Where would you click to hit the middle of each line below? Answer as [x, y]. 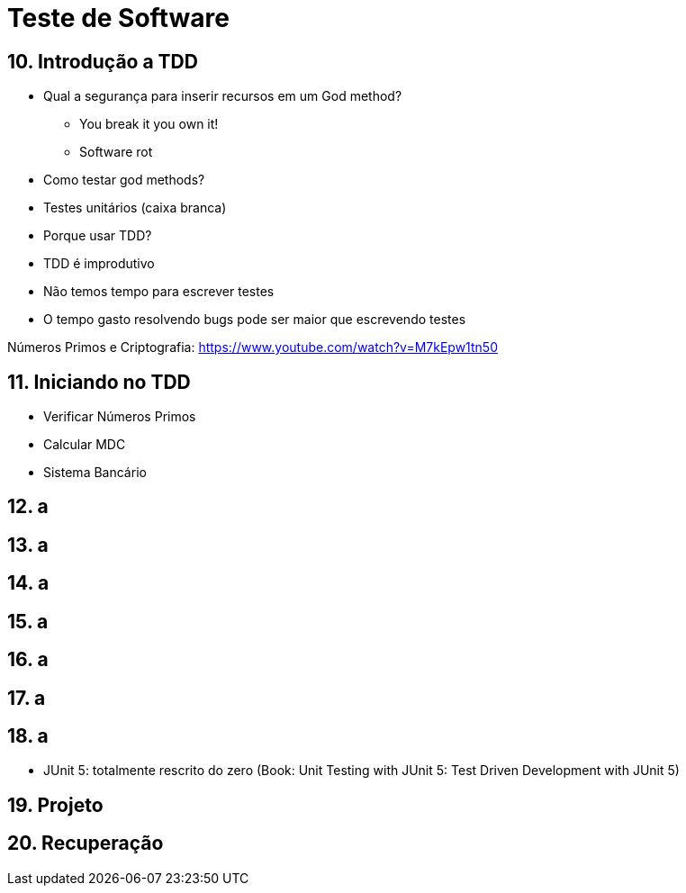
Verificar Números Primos [120, 417]
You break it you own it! [149, 124]
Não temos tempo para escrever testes [159, 292]
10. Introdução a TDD [103, 61]
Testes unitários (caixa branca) [135, 208]
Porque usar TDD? [98, 236]
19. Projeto [55, 805]
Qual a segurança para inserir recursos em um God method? [223, 96]
